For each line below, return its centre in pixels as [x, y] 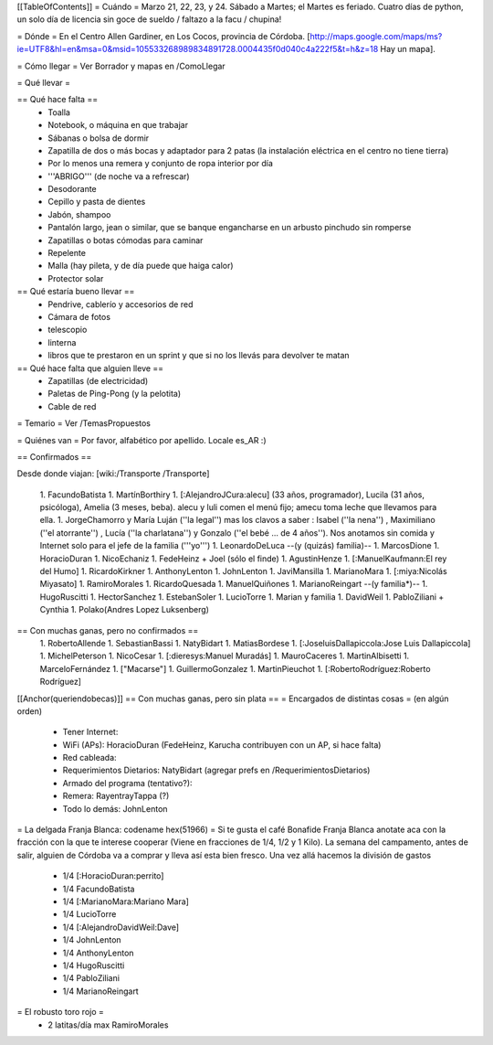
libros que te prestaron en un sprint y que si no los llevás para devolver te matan [199, 356]
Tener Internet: [90, 732]
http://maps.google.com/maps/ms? [376, 36]
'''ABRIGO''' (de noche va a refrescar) [119, 176]
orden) [30, 711]
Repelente [67, 253]
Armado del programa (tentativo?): [127, 783]
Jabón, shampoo [79, 214]
